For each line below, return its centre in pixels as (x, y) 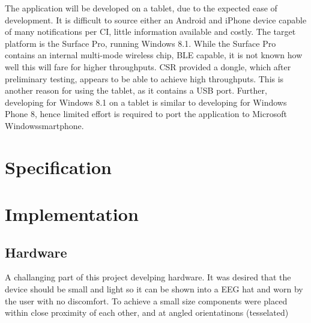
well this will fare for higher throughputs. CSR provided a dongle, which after (148, 66)
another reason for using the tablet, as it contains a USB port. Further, (136, 90)
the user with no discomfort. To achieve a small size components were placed (146, 300)
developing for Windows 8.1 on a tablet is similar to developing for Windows (146, 102)
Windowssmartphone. (44, 125)
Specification (58, 167)
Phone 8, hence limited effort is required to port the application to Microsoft (146, 114)
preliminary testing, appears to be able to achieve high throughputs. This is (144, 78)
